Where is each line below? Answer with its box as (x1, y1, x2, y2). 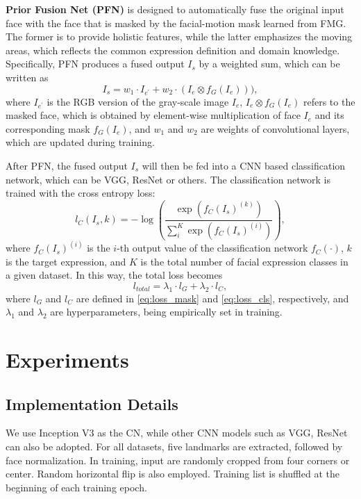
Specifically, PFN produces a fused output (6, 56, 185, 71)
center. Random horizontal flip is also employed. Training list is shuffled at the (6, 466, 339, 481)
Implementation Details (6, 393, 178, 414)
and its (314, 108, 344, 122)
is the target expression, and (6, 254, 126, 268)
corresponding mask (6, 121, 90, 136)
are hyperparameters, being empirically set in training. (50, 304, 283, 319)
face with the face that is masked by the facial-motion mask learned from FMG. (6, 15, 346, 30)
